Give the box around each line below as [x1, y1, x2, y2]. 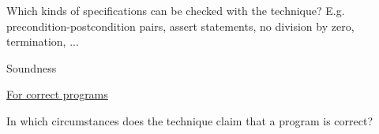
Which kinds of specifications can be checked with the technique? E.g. [6, 2, 345, 18]
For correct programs [6, 86, 108, 102]
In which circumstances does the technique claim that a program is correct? [6, 112, 373, 128]
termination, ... [6, 33, 79, 50]
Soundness [6, 59, 57, 76]
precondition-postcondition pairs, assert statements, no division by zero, [6, 17, 355, 34]
